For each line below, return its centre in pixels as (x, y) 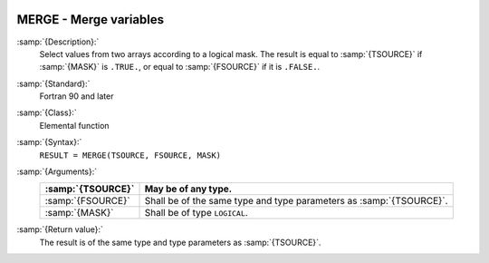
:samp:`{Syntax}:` (49, 142)
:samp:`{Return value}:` (60, 229)
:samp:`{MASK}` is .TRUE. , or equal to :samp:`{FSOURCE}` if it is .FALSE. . (180, 67)
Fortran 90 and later (77, 96)
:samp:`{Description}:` (58, 42)
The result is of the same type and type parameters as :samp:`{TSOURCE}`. (180, 242)
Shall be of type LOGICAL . (196, 213)
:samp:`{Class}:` (47, 112)
